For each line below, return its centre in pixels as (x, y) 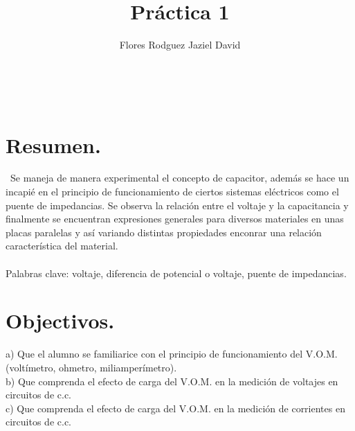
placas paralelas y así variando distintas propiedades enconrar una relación (164, 232)
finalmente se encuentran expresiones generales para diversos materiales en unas (175, 219)
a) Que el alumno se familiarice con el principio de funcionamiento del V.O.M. (172, 354)
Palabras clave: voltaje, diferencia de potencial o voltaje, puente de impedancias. (176, 273)
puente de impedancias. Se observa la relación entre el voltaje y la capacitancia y (177, 205)
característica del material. (62, 246)
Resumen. (53, 144)
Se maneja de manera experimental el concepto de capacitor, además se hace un (180, 178)
